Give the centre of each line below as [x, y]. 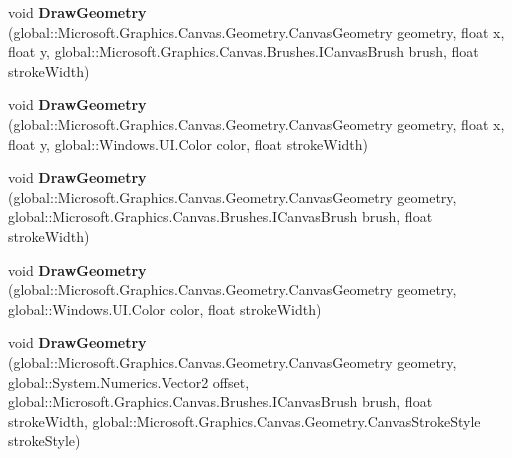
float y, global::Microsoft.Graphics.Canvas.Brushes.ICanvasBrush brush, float [243, 51]
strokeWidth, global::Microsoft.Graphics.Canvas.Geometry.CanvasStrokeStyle [244, 420]
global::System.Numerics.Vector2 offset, [129, 381]
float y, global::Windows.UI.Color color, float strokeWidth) [188, 143]
